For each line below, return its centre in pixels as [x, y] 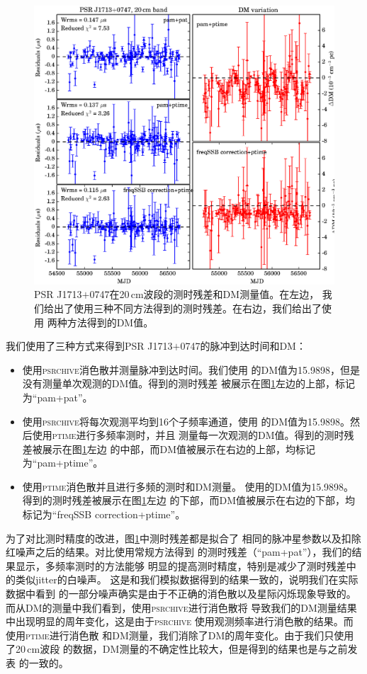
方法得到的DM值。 [110, 322]
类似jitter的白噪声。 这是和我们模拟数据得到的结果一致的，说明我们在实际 [187, 579]
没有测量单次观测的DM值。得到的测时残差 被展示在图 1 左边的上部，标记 [188, 383]
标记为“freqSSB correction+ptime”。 [104, 514]
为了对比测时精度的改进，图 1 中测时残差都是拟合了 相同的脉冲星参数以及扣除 [183, 538]
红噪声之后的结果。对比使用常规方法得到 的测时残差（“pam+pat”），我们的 [179, 552]
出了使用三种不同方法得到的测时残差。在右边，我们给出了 [187, 308]
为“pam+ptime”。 [63, 463]
